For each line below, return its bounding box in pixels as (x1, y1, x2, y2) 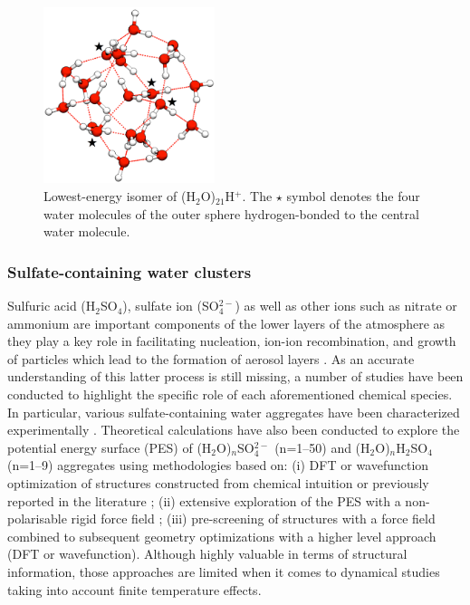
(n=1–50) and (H (274, 437, 370, 456)
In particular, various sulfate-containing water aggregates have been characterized (7, 402, 460, 421)
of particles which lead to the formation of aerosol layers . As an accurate (7, 349, 415, 368)
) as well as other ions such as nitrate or (235, 296, 457, 315)
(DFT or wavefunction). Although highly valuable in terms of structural (7, 544, 408, 563)
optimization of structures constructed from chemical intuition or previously (7, 474, 429, 492)
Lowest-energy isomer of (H (43, 187, 196, 206)
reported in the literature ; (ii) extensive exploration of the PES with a (7, 491, 401, 510)
